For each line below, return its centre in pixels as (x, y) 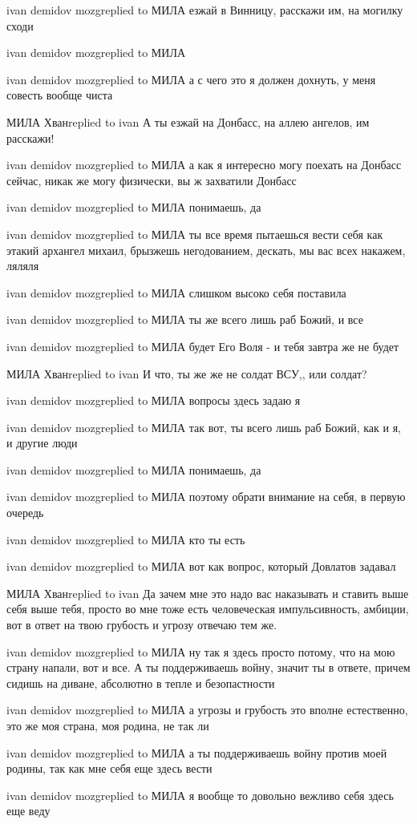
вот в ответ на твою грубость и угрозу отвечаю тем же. (142, 625)
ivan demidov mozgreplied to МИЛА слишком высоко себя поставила (176, 292)
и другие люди (42, 443)
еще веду (28, 811)
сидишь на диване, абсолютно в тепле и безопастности (141, 683)
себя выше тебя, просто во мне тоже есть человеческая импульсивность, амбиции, (208, 609)
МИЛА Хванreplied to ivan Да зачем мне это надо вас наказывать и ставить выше (208, 593)
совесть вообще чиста (60, 95)
